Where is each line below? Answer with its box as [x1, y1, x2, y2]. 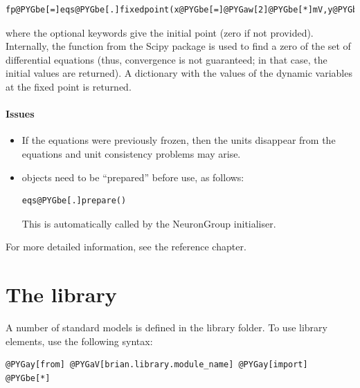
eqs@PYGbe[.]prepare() [21, 196, 127, 206]
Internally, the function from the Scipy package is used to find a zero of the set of [6, 39, 351, 53]
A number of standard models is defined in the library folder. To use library [6, 320, 327, 335]
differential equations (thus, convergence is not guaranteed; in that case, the [6, 52, 327, 66]
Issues [6, 107, 35, 121]
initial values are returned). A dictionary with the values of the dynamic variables [6, 66, 352, 80]
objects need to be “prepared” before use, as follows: [21, 169, 244, 184]
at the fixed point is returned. [6, 79, 132, 93]
